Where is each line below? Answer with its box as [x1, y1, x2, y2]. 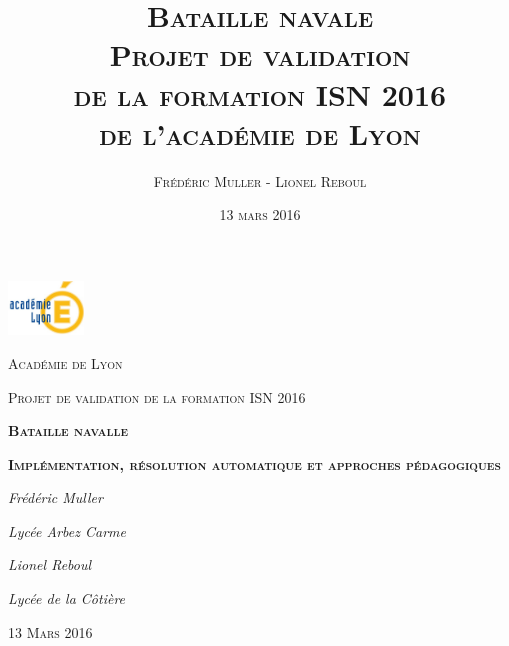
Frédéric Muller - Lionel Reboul [153, 170, 367, 191]
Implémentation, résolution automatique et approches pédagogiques [8, 453, 501, 474]
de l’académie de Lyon [99, 112, 421, 153]
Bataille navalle [8, 420, 128, 441]
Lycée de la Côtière [8, 588, 126, 609]
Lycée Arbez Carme [8, 520, 126, 541]
